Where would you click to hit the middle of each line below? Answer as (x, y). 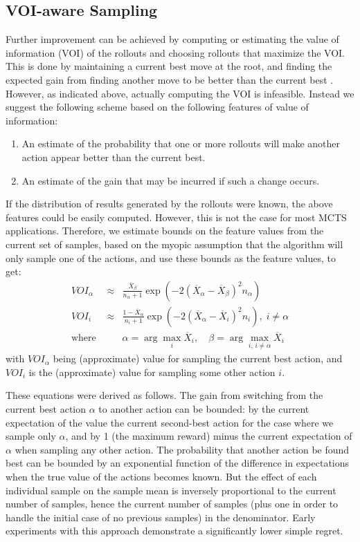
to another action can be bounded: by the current (204, 409)
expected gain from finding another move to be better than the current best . (170, 79)
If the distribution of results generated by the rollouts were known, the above (169, 204)
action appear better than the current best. (114, 157)
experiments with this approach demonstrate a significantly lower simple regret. (174, 531)
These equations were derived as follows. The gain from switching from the (164, 395)
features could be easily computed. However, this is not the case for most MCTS (176, 217)
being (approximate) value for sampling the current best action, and (198, 358)
